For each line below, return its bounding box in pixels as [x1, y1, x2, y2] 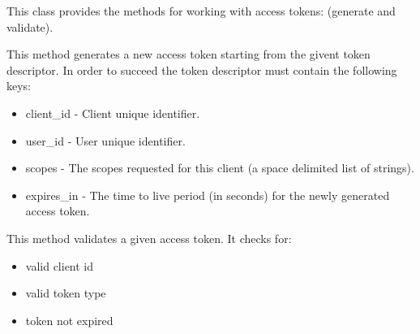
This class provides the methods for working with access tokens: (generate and [6, 2, 396, 19]
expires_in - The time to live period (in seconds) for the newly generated [25, 186, 390, 203]
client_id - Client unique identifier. [25, 104, 200, 121]
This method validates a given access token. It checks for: [6, 229, 292, 246]
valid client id [25, 257, 94, 274]
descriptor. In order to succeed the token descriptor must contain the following [6, 61, 397, 78]
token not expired [25, 311, 114, 328]
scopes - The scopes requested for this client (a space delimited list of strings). [25, 159, 414, 176]
